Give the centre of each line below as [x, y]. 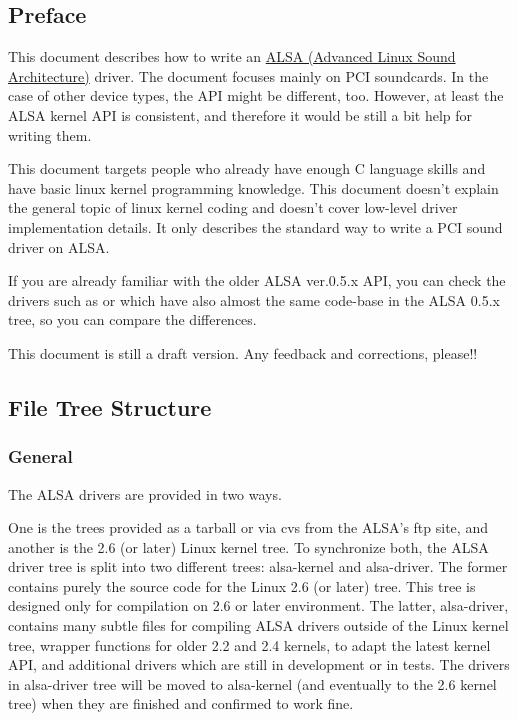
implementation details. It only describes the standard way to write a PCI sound [255, 226]
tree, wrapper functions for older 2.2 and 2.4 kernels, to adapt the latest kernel [249, 644]
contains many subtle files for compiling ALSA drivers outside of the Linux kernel [258, 625]
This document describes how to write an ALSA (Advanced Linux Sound [232, 56]
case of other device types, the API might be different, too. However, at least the [256, 95]
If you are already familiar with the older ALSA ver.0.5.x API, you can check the [257, 280]
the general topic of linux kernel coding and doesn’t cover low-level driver [233, 207]
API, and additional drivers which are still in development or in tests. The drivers [259, 664]
